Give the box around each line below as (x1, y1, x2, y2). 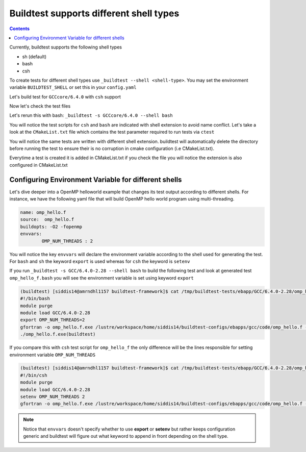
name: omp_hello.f (20, 210, 66, 215)
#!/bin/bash (20, 296, 50, 302)
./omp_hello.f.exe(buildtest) (20, 332, 96, 337)
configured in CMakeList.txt (9, 162, 68, 168)
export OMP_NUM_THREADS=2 (20, 317, 85, 323)
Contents (9, 26, 30, 32)
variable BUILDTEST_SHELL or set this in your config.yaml (9, 84, 137, 90)
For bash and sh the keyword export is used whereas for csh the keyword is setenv (9, 258, 190, 265)
